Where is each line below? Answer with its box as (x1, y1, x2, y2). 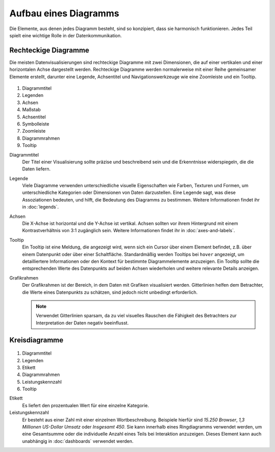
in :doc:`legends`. (22, 204, 59, 210)
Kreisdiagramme (9, 336, 64, 344)
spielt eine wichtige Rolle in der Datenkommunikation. (9, 32, 122, 38)
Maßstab (22, 107, 41, 113)
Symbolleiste (22, 120, 49, 127)
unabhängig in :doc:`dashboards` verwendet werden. (22, 438, 134, 444)
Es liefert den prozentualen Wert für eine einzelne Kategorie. (22, 402, 149, 408)
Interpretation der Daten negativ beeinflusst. (36, 319, 129, 326)
